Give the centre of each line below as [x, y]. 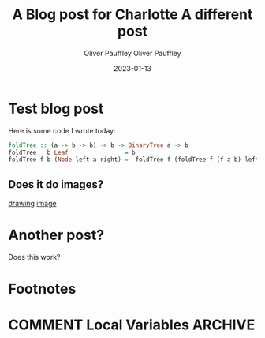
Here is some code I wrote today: [62, 130]
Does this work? [34, 257]
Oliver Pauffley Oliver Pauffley [132, 53]
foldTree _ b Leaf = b [72, 152]
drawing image [32, 204]
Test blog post [56, 109]
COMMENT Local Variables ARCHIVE [132, 325]
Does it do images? [56, 184]
